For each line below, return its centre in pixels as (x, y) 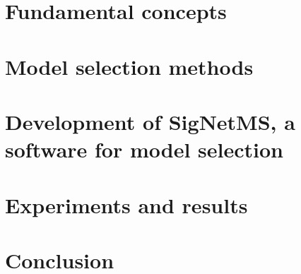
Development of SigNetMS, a (150, 121)
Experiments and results (126, 204)
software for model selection (144, 149)
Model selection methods (129, 66)
